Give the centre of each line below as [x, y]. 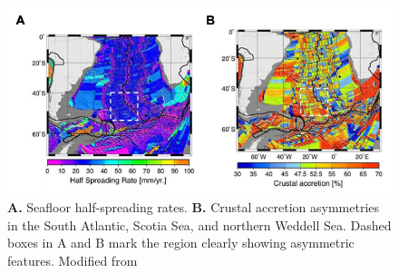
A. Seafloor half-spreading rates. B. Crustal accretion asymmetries [194, 207]
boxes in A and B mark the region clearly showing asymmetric [181, 243]
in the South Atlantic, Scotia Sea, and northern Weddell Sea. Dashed [199, 224]
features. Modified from [73, 260]
